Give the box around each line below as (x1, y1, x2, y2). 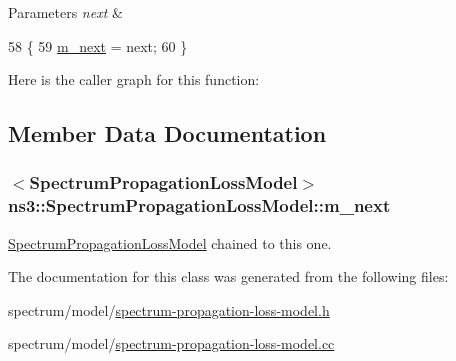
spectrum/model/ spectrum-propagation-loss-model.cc (8, 333, 335, 354)
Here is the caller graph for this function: (8, 69, 260, 90)
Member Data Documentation (8, 118, 327, 149)
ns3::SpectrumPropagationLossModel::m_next (8, 193, 391, 218)
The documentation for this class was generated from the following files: (8, 266, 449, 287)
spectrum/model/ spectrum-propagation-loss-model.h (8, 299, 330, 320)
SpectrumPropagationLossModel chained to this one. (8, 232, 332, 253)
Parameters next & (8, 2, 123, 22)
